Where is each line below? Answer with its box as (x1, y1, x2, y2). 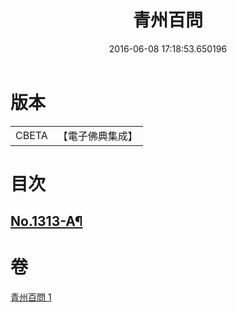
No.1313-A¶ (10, 213, 83, 230)
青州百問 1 (10, 291, 52, 303)
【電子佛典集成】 (57, 129, 138, 143)
